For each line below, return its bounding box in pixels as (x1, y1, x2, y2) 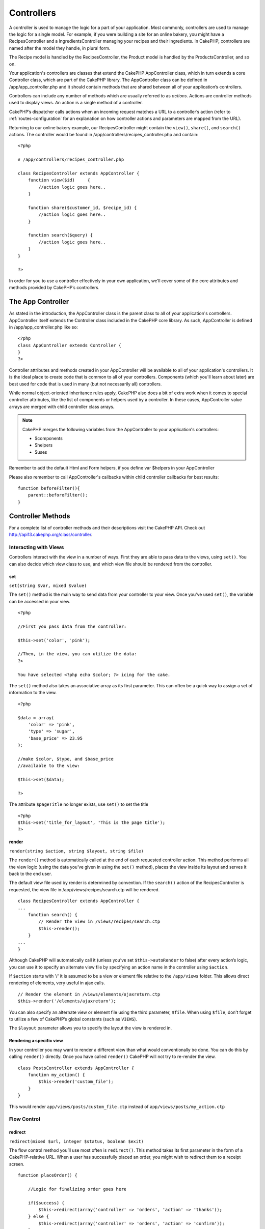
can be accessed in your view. (9, 598, 71, 604)
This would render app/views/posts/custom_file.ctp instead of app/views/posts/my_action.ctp (9, 1104, 225, 1110)
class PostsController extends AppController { (18, 1065, 134, 1071)
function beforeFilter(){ (18, 485, 80, 491)
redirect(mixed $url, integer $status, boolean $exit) (9, 1139, 144, 1144)
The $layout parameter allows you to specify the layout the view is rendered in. (9, 1025, 172, 1031)
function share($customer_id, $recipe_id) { (27, 205, 137, 210)
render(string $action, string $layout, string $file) (9, 848, 144, 854)
